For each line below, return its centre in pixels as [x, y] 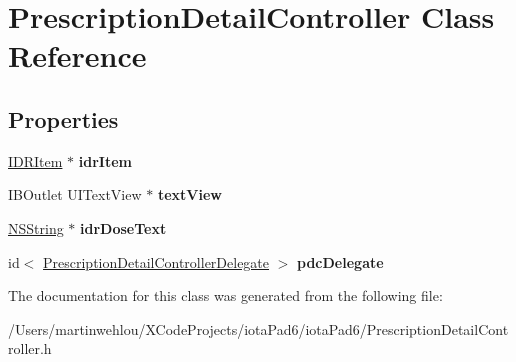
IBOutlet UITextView [75, 194]
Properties [63, 118]
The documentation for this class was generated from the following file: [225, 295]
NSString [36, 227]
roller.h [30, 348]
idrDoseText [123, 227]
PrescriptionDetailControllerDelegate [156, 261]
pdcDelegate [340, 261]
